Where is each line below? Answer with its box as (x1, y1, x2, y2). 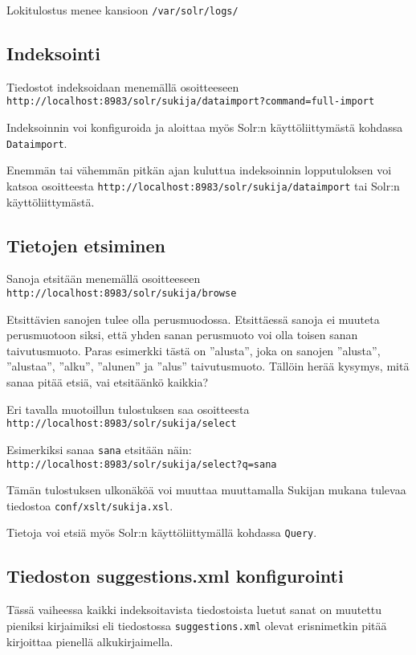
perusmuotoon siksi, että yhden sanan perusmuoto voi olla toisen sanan (6, 326, 358, 343)
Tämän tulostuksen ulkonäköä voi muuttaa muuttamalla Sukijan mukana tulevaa (6, 481, 406, 498)
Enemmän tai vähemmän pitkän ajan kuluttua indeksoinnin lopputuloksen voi (6, 162, 392, 178)
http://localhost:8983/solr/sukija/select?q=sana (6, 458, 277, 470)
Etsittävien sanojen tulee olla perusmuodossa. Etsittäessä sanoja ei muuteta (6, 310, 380, 327)
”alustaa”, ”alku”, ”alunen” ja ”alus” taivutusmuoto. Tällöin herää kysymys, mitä (6, 358, 410, 375)
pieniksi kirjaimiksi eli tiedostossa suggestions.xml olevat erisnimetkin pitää (6, 616, 387, 633)
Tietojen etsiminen (6, 232, 166, 257)
